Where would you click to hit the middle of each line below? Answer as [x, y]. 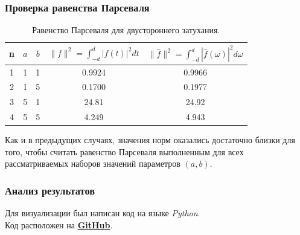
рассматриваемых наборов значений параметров [93, 163]
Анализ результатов [50, 190]
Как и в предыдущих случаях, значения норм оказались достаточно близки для [150, 140]
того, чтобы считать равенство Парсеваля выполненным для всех [124, 151]
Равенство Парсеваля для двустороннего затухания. [126, 30]
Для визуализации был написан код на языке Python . [103, 213]
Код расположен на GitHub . [59, 224]
